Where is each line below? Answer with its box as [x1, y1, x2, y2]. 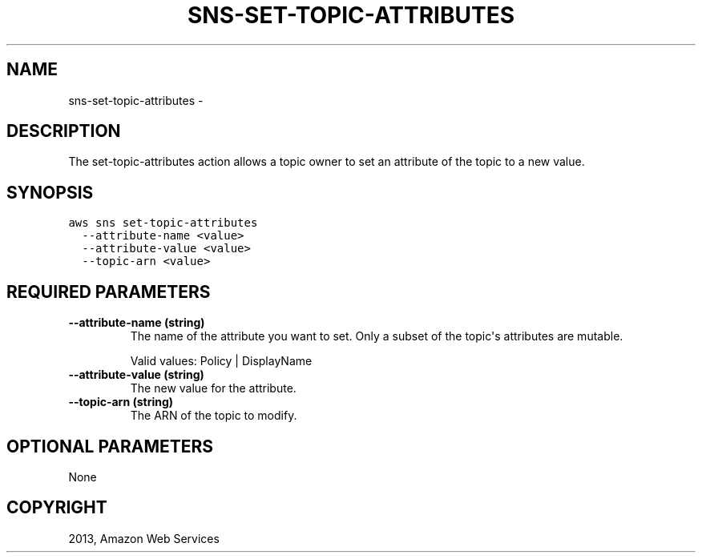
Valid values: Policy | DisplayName [130, 354, 313, 368]
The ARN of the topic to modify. [130, 408, 297, 423]
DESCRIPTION [6, 121, 121, 142]
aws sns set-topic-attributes [68, 216, 258, 230]
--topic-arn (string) [68, 395, 174, 409]
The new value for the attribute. [130, 381, 297, 396]
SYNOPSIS [6, 182, 94, 203]
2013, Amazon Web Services [68, 531, 220, 545]
